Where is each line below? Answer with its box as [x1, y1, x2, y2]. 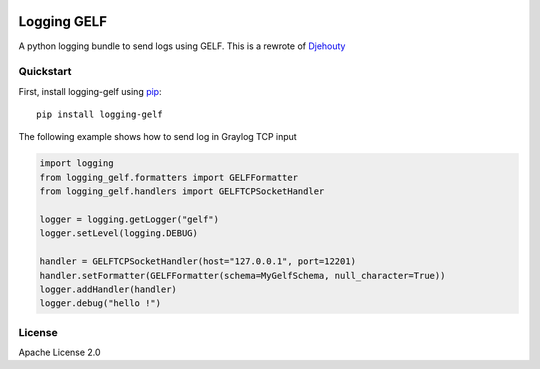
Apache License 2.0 [18, 346, 101, 359]
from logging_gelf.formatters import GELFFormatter [39, 171, 299, 183]
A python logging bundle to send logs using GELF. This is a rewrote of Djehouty [18, 40, 346, 52]
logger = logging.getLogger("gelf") [39, 213, 220, 225]
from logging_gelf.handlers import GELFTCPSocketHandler [39, 186, 325, 197]
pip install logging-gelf [36, 109, 164, 120]
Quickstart [18, 65, 72, 79]
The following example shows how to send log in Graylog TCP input [18, 131, 297, 143]
